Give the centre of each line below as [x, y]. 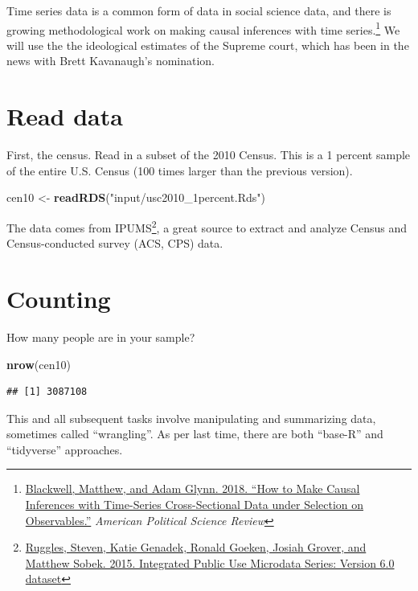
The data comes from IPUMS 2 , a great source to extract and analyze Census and [207, 226]
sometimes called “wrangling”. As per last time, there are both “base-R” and [195, 434]
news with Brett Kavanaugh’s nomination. [111, 61]
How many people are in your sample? [101, 337]
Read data [65, 116]
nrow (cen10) [39, 364]
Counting [59, 298]
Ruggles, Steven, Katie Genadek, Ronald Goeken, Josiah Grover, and [196, 547]
